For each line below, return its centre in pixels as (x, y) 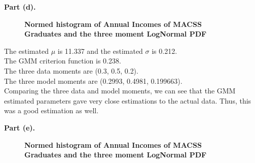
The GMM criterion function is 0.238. (63, 61)
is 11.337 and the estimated (100, 51)
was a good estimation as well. (51, 110)
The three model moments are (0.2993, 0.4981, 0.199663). (93, 80)
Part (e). (20, 127)
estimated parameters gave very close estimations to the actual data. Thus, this (128, 100)
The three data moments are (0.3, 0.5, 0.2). (71, 70)
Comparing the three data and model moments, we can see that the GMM (120, 91)
